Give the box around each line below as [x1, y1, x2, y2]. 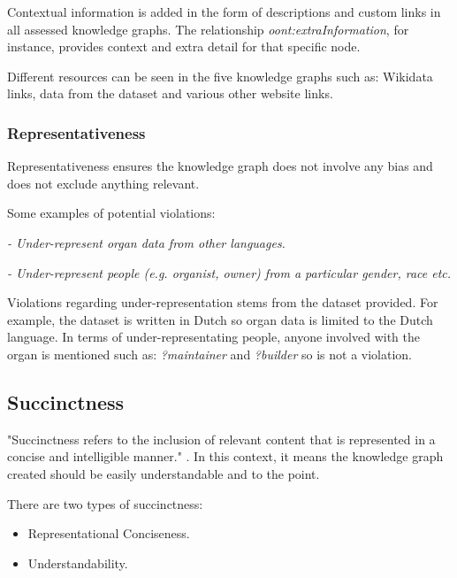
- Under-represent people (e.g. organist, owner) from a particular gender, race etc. [7, 263, 452, 281]
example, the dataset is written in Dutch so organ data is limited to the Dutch [7, 310, 433, 328]
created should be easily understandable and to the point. [7, 464, 320, 482]
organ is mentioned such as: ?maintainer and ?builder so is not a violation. [7, 344, 413, 363]
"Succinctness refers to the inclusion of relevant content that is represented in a [7, 429, 436, 448]
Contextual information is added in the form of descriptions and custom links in [7, 3, 441, 20]
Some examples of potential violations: [7, 204, 216, 222]
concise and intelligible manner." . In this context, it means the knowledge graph [7, 447, 444, 466]
